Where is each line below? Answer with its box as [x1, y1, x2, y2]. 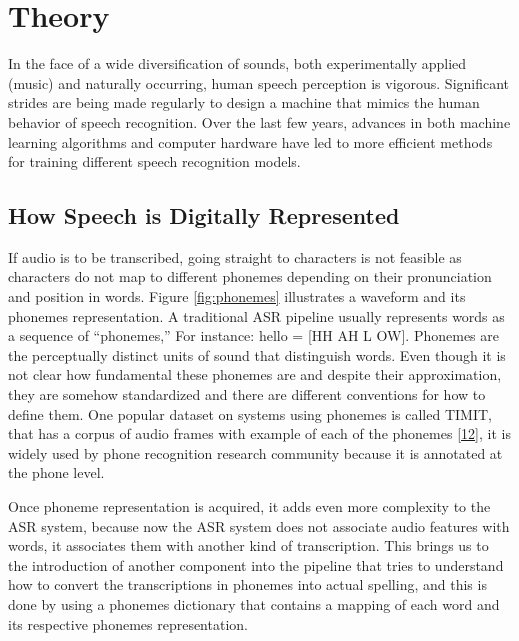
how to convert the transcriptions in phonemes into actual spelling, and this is [8, 574, 487, 595]
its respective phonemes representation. [8, 613, 248, 634]
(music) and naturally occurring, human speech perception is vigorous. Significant [8, 72, 510, 93]
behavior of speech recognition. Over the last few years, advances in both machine [8, 111, 511, 132]
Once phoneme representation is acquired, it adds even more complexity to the [8, 496, 491, 517]
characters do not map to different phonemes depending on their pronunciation [8, 266, 492, 287]
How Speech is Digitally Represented [8, 200, 400, 231]
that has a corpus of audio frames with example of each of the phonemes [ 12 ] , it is [8, 423, 511, 444]
